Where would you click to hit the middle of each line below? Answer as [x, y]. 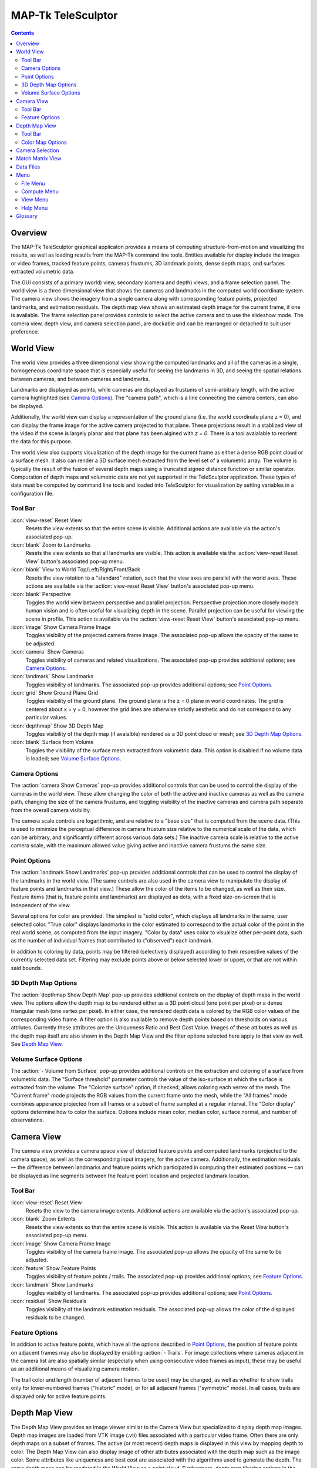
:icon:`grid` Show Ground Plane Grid [55, 693]
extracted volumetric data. [43, 272]
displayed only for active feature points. [59, 1396]
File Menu [33, 183]
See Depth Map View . [37, 1044]
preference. [25, 331]
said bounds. [26, 968]
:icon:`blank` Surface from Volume [52, 742]
